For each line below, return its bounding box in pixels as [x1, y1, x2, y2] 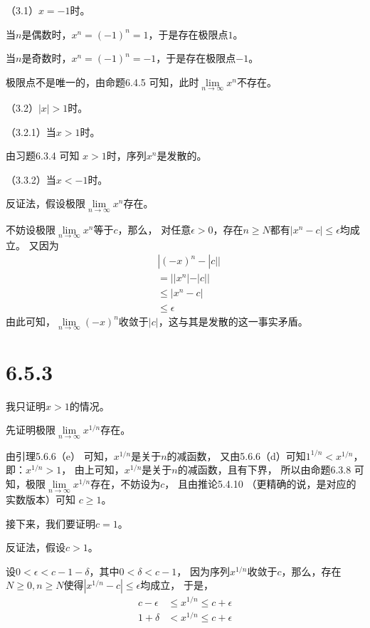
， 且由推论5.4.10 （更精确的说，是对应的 [164, 476, 356, 491]
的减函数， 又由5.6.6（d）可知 [166, 448, 306, 463]
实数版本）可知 [6, 492, 75, 507]
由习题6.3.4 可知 [6, 148, 80, 163]
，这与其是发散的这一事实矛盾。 [158, 313, 308, 328]
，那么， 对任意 [117, 221, 191, 236]
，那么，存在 [281, 563, 342, 578]
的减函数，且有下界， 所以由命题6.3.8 [177, 462, 351, 477]
